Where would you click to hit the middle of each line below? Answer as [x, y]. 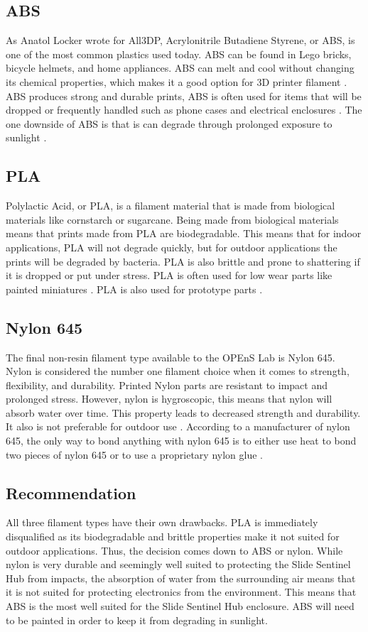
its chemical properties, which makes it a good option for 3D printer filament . [177, 81]
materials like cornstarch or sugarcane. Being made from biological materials [172, 219]
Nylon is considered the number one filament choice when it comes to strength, [178, 371]
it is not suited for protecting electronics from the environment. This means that [181, 592]
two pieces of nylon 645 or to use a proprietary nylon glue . [134, 454]
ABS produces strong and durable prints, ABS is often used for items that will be [184, 96]
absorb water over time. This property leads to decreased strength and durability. [183, 412]
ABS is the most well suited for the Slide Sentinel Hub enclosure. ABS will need [180, 606]
